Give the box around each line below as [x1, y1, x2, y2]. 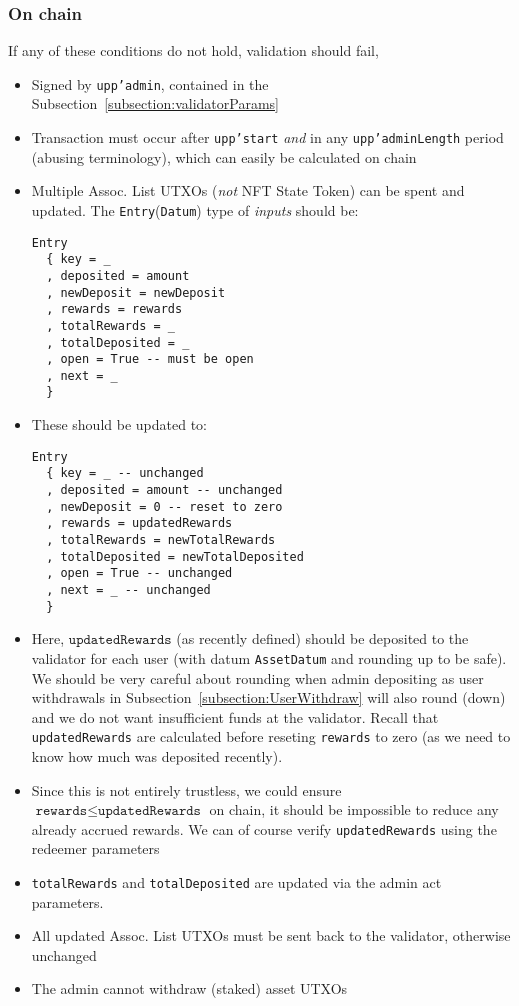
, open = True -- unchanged [46, 566, 233, 581]
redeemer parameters [31, 838, 160, 859]
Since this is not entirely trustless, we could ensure [31, 779, 342, 800]
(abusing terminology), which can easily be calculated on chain [31, 146, 417, 167]
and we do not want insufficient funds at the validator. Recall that [31, 706, 439, 727]
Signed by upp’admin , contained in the [31, 73, 269, 94]
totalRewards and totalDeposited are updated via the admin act [31, 872, 442, 892]
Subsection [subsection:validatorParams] [31, 93, 279, 114]
